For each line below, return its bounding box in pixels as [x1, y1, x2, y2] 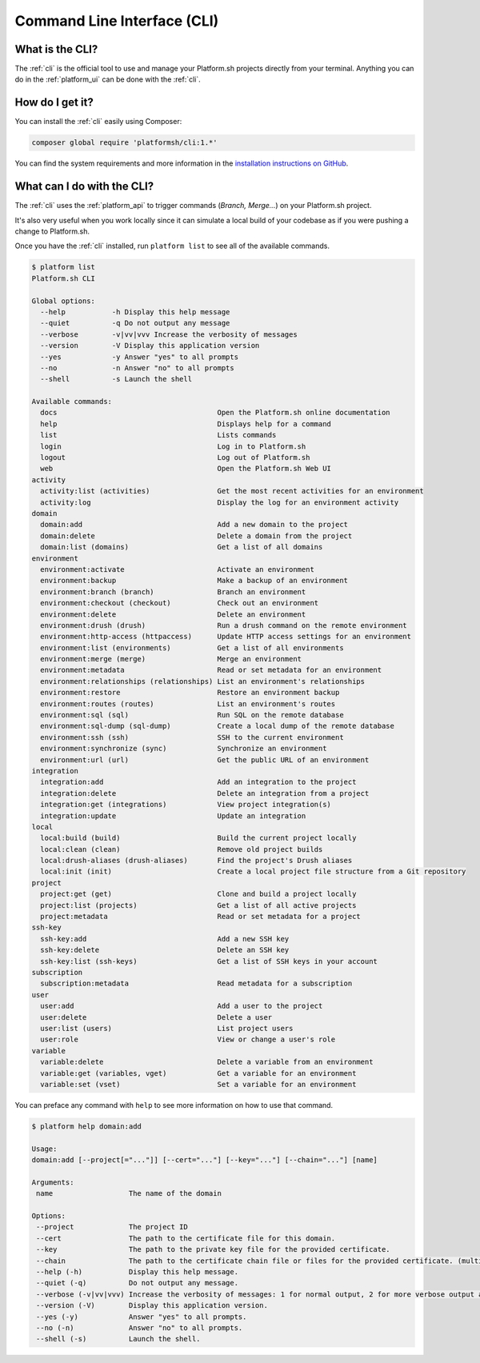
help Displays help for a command [40, 419, 332, 428]
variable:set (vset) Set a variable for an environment [40, 1080, 357, 1089]
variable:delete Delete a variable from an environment [40, 1057, 374, 1067]
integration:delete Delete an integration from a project [40, 789, 370, 797]
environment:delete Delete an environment [40, 610, 306, 619]
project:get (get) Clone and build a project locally [40, 889, 357, 899]
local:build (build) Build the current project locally [40, 833, 357, 843]
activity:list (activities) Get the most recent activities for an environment [40, 486, 424, 496]
